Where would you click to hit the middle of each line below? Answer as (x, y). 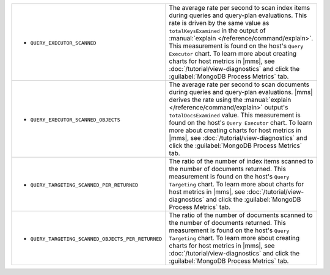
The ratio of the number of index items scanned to (241, 161)
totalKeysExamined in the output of (217, 31)
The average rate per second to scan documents (239, 84)
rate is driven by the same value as (219, 23)
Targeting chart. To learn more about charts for (237, 184)
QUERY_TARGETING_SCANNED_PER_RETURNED (84, 185)
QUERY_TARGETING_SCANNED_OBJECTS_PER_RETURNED (96, 239)
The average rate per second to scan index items (240, 8)
